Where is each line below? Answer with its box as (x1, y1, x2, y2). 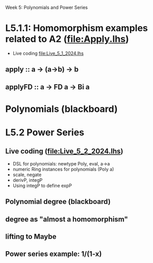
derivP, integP (12, 177, 43, 183)
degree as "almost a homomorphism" (5, 215, 128, 223)
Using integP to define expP (12, 182, 72, 189)
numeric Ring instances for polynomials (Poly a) (12, 166, 114, 172)
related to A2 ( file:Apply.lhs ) (5, 33, 129, 45)
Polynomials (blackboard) (5, 103, 118, 115)
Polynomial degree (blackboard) (5, 197, 111, 206)
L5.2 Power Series (5, 127, 85, 138)
